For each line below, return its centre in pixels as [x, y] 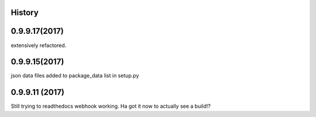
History [25, 13]
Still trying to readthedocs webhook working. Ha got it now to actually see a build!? [111, 106]
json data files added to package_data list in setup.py [75, 76]
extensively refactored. [39, 45]
